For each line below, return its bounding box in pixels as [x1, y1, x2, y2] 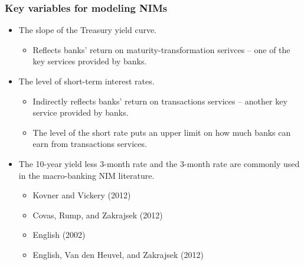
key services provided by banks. [32, 55, 147, 67]
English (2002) [32, 228, 86, 241]
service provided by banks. [32, 106, 129, 119]
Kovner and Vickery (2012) [32, 189, 131, 201]
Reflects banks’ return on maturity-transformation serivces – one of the [32, 43, 290, 55]
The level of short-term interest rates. [18, 75, 155, 87]
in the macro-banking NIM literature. [18, 169, 155, 181]
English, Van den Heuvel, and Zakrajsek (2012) [32, 248, 204, 260]
